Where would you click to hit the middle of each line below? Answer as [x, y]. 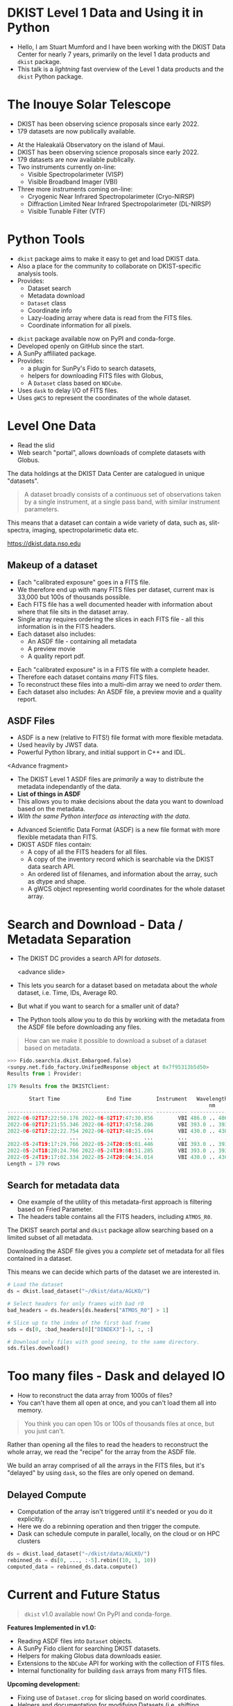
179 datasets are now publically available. [76, 131]
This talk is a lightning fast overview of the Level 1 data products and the [120, 69]
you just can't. [44, 1431]
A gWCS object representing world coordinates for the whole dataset [126, 889]
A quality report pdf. [56, 656]
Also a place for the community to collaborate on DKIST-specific [109, 266]
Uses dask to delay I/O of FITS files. [68, 390]
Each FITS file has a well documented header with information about [115, 604]
